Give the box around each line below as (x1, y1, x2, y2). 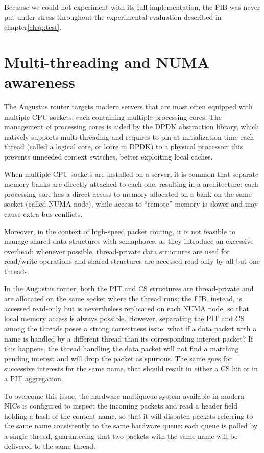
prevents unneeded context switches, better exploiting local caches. (4, 151, 213, 162)
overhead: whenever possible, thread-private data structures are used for (4, 245, 230, 256)
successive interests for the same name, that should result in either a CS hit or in (4, 363, 258, 374)
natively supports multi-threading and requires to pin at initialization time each (4, 131, 254, 142)
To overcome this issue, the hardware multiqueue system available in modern (4, 390, 245, 401)
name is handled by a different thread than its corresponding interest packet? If (4, 333, 253, 344)
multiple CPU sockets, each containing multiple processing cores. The (4, 111, 222, 122)
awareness (4, 72, 75, 93)
